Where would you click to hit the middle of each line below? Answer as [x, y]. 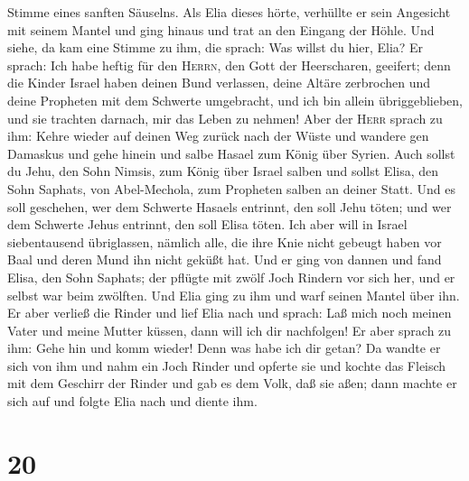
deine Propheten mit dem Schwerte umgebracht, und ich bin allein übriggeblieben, [235, 100]
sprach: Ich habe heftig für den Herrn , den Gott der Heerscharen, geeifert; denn [229, 65]
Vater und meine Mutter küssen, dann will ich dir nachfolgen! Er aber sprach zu [230, 330]
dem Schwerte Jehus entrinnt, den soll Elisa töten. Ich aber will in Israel [207, 224]
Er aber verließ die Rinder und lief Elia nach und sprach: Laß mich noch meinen [230, 313]
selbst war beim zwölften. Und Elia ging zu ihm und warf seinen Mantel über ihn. [234, 295]
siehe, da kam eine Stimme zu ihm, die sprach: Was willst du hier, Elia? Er [216, 47]
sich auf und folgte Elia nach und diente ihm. [132, 401]
